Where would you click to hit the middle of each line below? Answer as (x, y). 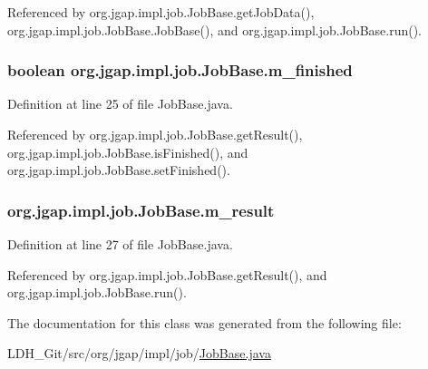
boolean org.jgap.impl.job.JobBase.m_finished (180, 70)
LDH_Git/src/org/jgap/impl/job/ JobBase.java (139, 353)
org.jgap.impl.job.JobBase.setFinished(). (119, 170)
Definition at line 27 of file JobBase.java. (120, 244)
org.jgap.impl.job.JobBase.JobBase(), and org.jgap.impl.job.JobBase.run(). (215, 29)
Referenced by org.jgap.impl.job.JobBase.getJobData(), (161, 12)
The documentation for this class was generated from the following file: (204, 322)
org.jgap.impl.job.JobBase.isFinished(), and (128, 152)
